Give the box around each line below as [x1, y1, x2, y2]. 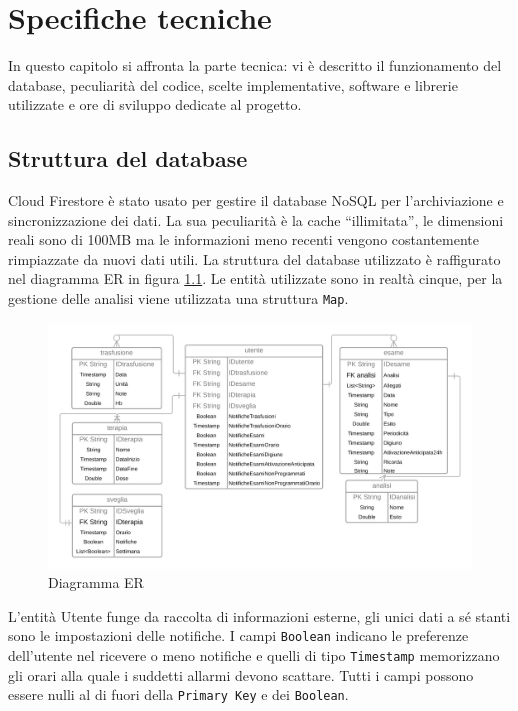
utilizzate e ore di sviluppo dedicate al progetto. [8, 94, 302, 115]
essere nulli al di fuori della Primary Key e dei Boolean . [8, 684, 349, 705]
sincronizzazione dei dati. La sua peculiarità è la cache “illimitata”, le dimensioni [8, 209, 504, 230]
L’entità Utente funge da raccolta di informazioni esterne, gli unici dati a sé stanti [8, 605, 511, 626]
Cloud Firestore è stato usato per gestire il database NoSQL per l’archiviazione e [8, 190, 504, 211]
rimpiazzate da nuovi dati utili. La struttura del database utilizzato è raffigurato [8, 248, 501, 269]
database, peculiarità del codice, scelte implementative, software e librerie [8, 74, 458, 95]
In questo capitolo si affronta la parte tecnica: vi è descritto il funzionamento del [8, 55, 502, 76]
